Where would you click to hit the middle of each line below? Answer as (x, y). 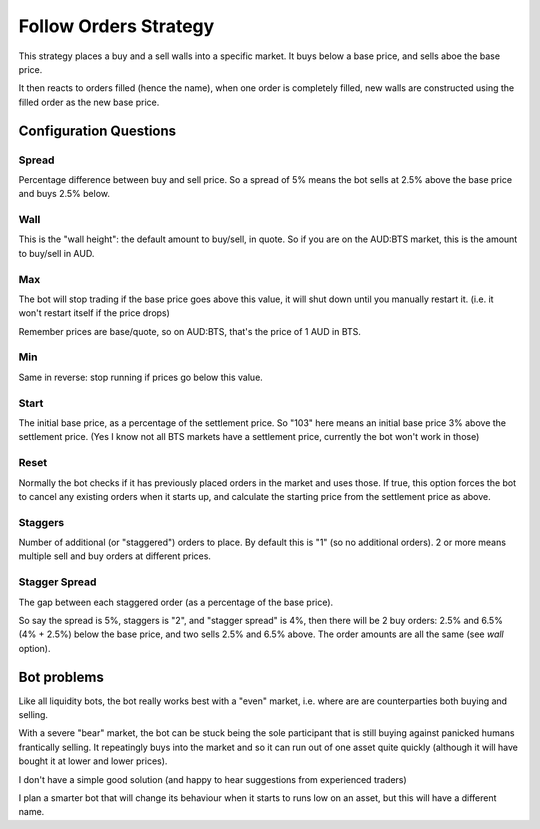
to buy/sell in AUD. (56, 253)
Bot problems (61, 676)
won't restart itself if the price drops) (94, 313)
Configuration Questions (97, 130)
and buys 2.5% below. (64, 194)
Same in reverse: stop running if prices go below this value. (141, 377)
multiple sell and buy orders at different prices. (115, 556)
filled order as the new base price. (89, 102)
